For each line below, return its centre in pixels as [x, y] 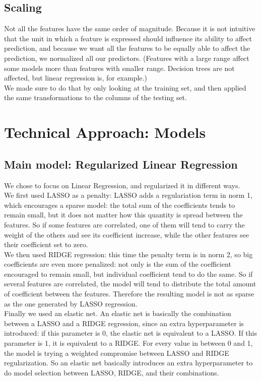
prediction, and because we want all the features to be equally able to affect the [127, 48]
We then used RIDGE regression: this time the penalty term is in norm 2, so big [128, 254]
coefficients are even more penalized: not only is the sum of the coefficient [118, 264]
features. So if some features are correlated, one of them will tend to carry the [124, 224]
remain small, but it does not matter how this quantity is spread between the [123, 215]
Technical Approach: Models [105, 132]
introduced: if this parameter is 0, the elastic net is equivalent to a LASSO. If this [130, 333]
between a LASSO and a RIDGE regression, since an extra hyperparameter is [124, 323]
